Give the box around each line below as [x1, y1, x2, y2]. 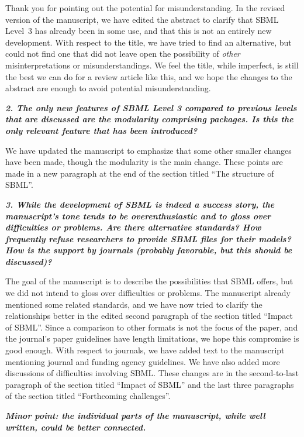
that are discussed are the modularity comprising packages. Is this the [5, 113, 293, 125]
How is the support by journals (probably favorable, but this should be [5, 244, 292, 256]
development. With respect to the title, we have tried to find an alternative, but [5, 36, 292, 48]
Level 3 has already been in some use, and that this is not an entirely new [5, 25, 272, 37]
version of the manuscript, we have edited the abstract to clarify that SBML [5, 13, 279, 25]
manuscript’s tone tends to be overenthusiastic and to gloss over [5, 209, 271, 222]
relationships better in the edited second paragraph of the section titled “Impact [5, 309, 293, 322]
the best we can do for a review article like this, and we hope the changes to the [5, 70, 292, 82]
